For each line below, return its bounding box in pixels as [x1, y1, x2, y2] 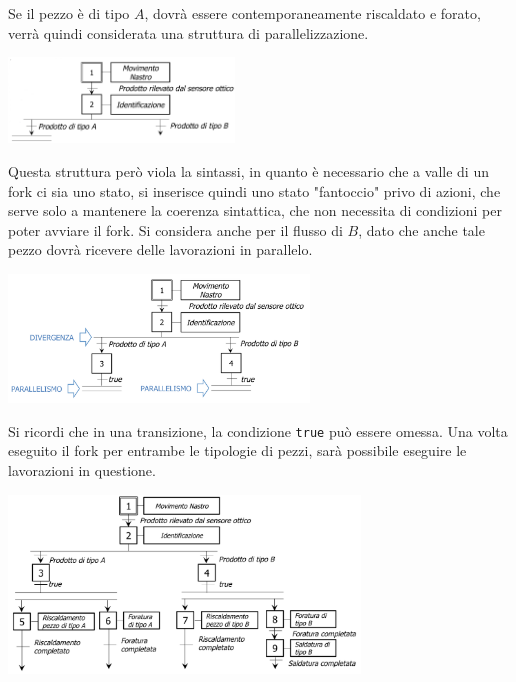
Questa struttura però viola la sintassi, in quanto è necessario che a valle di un [8, 160, 489, 181]
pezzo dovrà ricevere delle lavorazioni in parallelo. [8, 239, 313, 260]
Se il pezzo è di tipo [8, 3, 130, 23]
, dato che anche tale [358, 219, 485, 240]
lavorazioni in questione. [8, 460, 156, 481]
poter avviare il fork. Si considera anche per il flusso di [8, 219, 343, 240]
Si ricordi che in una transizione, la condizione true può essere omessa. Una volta [8, 420, 508, 441]
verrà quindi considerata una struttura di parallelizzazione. [8, 22, 369, 43]
